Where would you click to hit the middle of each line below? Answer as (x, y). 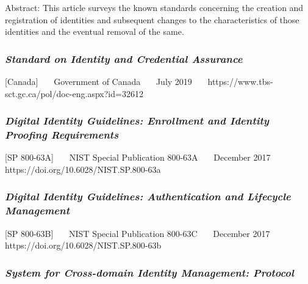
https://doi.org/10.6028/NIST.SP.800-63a (83, 169)
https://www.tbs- (240, 81)
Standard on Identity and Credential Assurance (124, 58)
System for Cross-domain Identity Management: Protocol (149, 272)
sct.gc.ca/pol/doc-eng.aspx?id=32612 (74, 93)
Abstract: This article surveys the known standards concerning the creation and (154, 7)
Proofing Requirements (62, 135)
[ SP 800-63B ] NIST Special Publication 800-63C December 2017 (138, 233)
